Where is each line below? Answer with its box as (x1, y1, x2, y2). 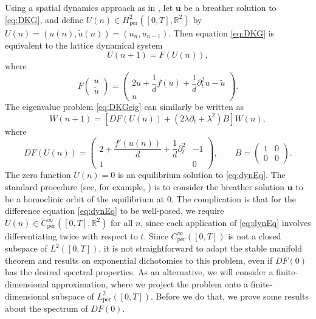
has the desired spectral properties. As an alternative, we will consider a (5, 266, 273, 278)
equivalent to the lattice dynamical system (5, 38, 163, 51)
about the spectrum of (5, 302, 88, 314)
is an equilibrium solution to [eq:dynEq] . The (117, 168, 286, 181)
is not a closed (228, 229, 281, 242)
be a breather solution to (184, 1, 276, 13)
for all (111, 216, 133, 228)
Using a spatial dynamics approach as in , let (5, 1, 173, 13)
